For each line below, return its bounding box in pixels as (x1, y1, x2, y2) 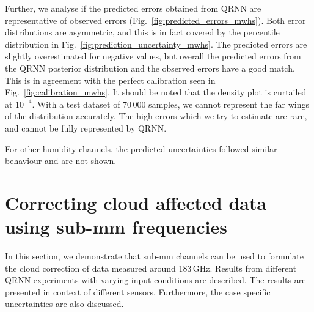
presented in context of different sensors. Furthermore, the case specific (5, 285, 271, 298)
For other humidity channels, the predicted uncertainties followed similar (5, 142, 277, 155)
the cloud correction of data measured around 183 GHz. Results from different (5, 261, 297, 274)
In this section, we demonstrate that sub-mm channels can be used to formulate (5, 250, 304, 262)
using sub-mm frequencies (5, 214, 227, 239)
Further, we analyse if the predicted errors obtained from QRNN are (5, 2, 261, 14)
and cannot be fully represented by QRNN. (5, 121, 167, 134)
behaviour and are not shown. (5, 154, 117, 167)
